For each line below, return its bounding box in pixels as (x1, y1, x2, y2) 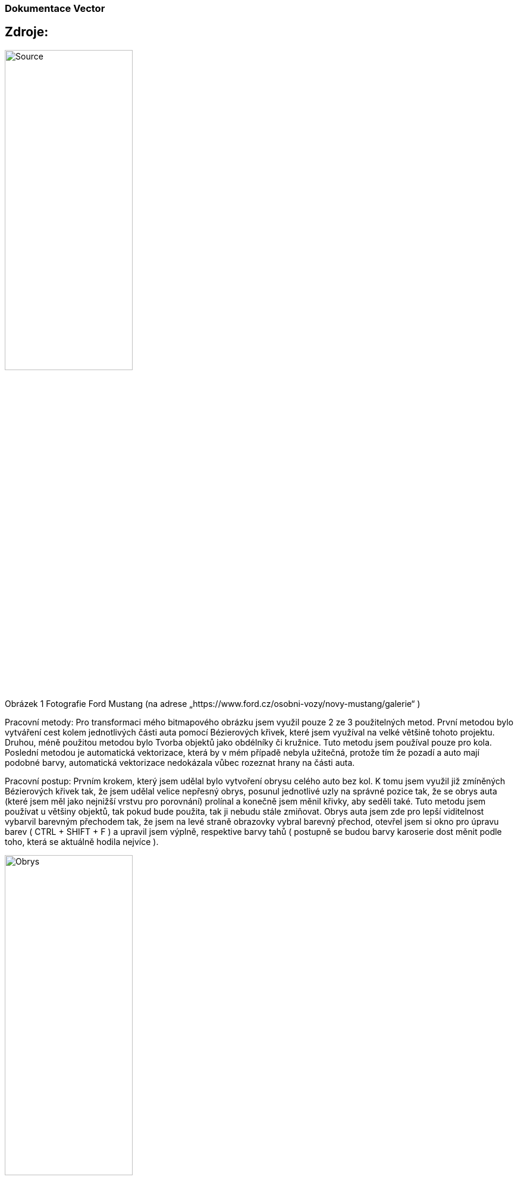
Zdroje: (5, 24, 49, 40)
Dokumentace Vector (5, 2, 105, 14)
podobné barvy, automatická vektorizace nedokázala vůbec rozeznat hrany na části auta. (5, 757, 355, 768)
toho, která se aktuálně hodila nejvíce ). (5, 836, 159, 847)
